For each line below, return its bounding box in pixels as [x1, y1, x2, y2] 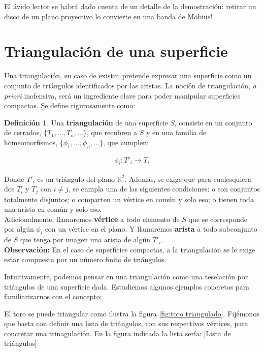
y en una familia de [146, 127, 207, 138]
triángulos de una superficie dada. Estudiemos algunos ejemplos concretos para [4, 281, 250, 292]
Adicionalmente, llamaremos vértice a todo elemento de [4, 213, 180, 224]
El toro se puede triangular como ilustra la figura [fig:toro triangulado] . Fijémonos [4, 308, 259, 318]
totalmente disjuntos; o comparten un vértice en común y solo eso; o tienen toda [4, 194, 254, 204]
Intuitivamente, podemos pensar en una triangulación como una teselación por [4, 271, 248, 281]
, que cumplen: [103, 137, 149, 147]
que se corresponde [188, 213, 247, 224]
